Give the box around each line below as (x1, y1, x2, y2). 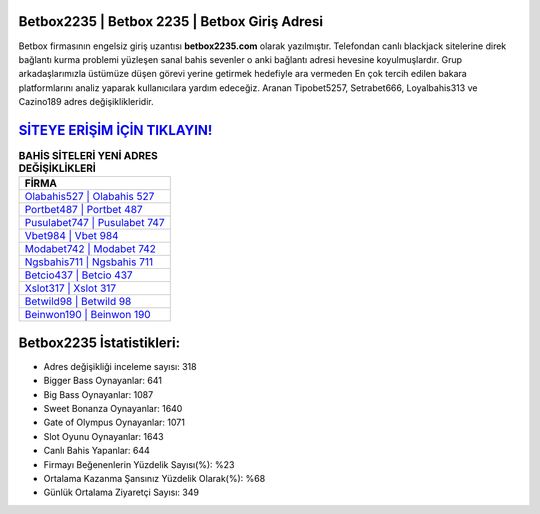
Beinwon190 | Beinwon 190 (24, 308, 151, 322)
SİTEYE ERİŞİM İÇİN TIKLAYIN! (18, 121, 213, 139)
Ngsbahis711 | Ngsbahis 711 (24, 255, 154, 269)
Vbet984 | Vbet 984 (24, 229, 119, 243)
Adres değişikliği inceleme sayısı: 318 (43, 360, 197, 372)
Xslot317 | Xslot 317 (24, 281, 117, 295)
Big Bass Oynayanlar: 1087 (43, 388, 154, 400)
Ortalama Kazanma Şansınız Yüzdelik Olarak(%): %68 (43, 473, 266, 484)
